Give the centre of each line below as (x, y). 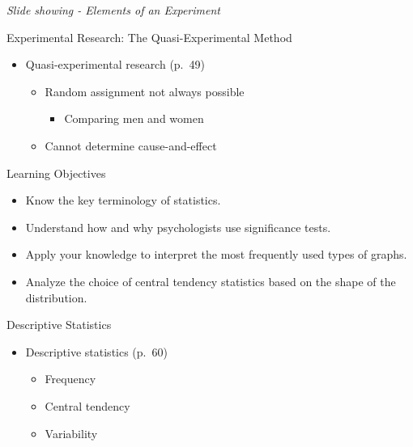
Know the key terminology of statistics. (123, 200)
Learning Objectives (56, 173)
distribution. (56, 297)
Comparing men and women (134, 118)
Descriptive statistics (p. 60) (96, 351)
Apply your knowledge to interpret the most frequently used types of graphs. (216, 254)
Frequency (70, 379)
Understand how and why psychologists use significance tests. (178, 227)
